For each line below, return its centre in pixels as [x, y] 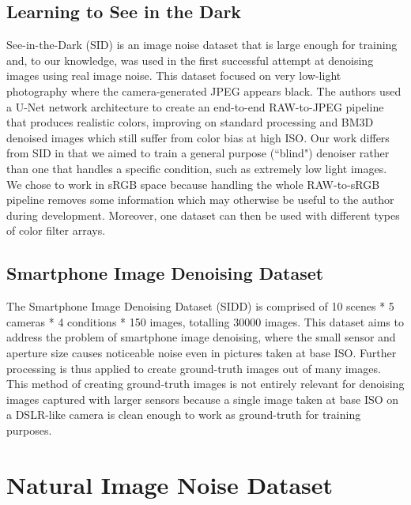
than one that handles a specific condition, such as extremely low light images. [197, 168]
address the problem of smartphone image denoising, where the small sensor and [201, 337]
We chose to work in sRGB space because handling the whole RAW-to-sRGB [193, 184]
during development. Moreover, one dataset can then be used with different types [203, 215]
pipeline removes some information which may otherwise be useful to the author [200, 200]
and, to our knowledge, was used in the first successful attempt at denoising [190, 60]
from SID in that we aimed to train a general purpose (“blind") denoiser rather [198, 153]
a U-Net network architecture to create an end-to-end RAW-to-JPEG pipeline [195, 106]
